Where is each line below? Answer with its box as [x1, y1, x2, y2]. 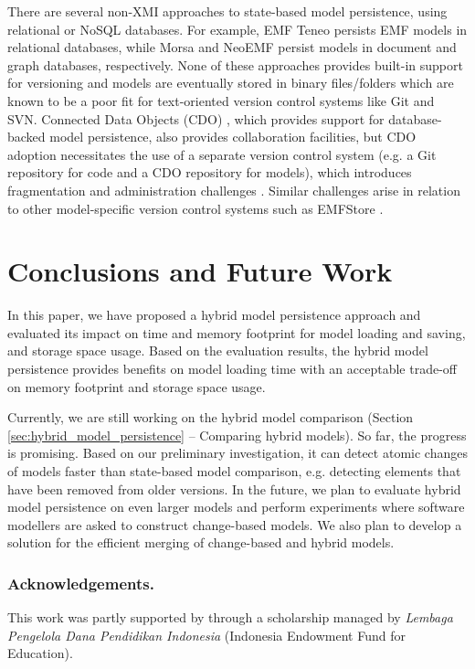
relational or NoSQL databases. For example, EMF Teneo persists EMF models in [7, 19, 468, 38]
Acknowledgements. [7, 571, 154, 594]
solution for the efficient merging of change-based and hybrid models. [7, 533, 395, 552]
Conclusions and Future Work [7, 252, 393, 290]
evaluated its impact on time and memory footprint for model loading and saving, [7, 323, 466, 342]
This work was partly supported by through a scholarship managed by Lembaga [7, 608, 453, 627]
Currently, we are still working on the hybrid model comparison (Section [7, 408, 414, 427]
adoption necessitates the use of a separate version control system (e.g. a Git [7, 144, 437, 164]
